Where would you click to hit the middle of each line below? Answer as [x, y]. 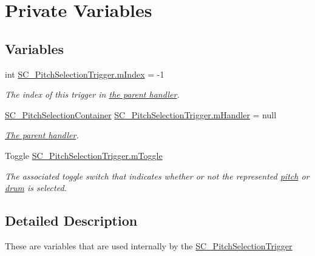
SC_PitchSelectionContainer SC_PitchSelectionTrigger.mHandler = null [141, 114]
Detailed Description [71, 221]
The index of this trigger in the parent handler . [92, 94]
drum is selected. [36, 188]
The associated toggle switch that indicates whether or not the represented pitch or [157, 176]
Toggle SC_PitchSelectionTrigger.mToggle [84, 155]
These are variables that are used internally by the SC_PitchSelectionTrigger [149, 245]
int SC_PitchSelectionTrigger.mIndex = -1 [85, 74]
